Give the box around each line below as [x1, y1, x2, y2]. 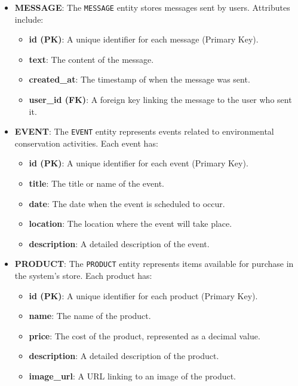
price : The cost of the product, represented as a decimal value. [29, 329, 260, 342]
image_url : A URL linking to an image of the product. [29, 370, 236, 382]
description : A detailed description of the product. [29, 349, 219, 362]
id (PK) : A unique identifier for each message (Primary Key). [29, 33, 259, 45]
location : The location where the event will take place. [29, 217, 232, 230]
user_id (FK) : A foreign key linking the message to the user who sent [29, 93, 292, 106]
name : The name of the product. [29, 309, 151, 322]
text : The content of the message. [29, 53, 154, 65]
